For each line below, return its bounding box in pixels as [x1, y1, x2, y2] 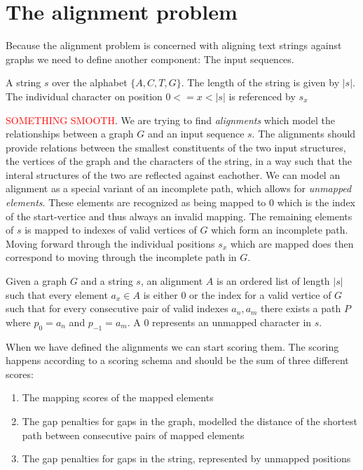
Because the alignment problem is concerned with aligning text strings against [6, 38, 342, 53]
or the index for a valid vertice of [189, 287, 331, 302]
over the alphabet [52, 75, 128, 90]
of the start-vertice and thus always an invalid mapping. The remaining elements [6, 208, 352, 223]
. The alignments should [252, 126, 356, 141]
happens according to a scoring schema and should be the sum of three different [6, 353, 349, 368]
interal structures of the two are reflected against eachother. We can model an [6, 167, 341, 182]
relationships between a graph [6, 126, 134, 141]
